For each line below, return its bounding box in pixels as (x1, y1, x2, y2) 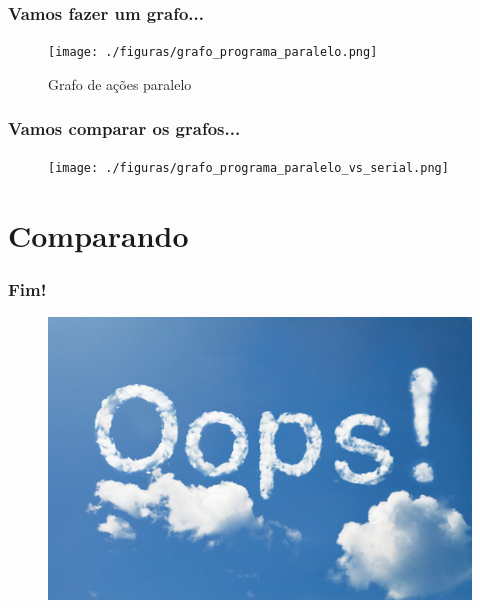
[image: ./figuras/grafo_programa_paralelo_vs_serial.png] (48, 160, 449, 175)
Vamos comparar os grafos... (8, 116, 241, 141)
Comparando (8, 214, 189, 255)
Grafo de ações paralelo (48, 73, 192, 94)
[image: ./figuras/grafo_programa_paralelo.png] (48, 45, 378, 60)
